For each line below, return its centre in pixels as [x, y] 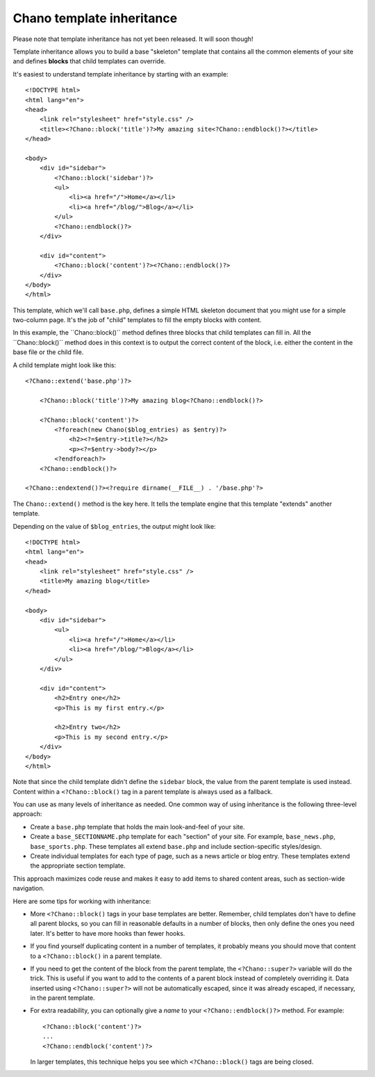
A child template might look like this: [65, 365]
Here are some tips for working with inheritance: [82, 901]
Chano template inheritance [95, 18]
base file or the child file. [48, 352]
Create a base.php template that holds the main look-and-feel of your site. [137, 827]
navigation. [29, 888]
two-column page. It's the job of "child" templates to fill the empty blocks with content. [137, 320]
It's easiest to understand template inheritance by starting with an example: [120, 74]
